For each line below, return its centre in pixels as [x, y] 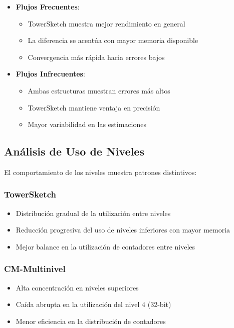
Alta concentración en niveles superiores [77, 287]
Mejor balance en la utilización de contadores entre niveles [105, 246]
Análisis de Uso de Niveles [74, 151]
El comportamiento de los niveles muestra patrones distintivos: [100, 172]
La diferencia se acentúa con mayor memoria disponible [113, 40]
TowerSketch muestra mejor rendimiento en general [106, 23]
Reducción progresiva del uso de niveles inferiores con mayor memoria [123, 230]
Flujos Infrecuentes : [50, 74]
